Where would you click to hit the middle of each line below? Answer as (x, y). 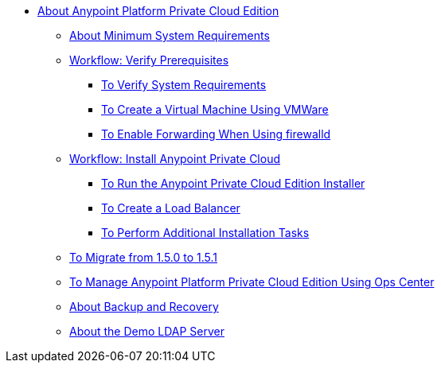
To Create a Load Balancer (171, 208)
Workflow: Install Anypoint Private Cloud (175, 159)
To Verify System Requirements (184, 85)
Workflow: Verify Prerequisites (149, 60)
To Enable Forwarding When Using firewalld (216, 134)
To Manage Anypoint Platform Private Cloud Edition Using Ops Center (252, 282)
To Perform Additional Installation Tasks (205, 233)
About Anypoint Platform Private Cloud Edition (158, 11)
